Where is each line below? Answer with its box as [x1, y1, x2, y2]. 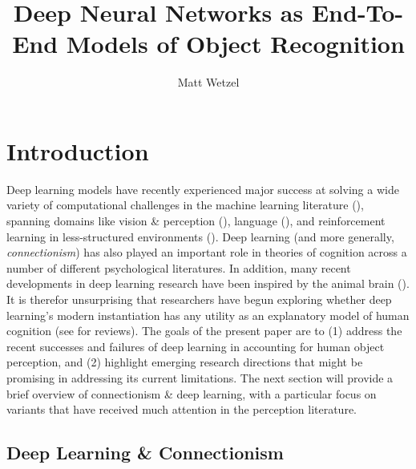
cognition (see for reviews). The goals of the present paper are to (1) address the [6, 322, 402, 339]
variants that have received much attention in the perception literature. [6, 401, 357, 418]
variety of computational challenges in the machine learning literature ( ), [6, 196, 364, 213]
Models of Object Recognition [66, 27, 405, 60]
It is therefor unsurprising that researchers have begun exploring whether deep [6, 291, 392, 307]
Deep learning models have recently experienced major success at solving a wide [6, 180, 399, 197]
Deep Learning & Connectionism [6, 440, 284, 465]
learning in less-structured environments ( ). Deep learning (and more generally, [6, 228, 394, 245]
